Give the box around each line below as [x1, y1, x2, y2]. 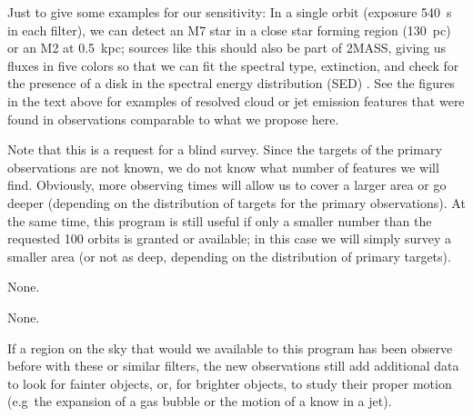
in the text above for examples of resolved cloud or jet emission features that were [7, 91, 465, 110]
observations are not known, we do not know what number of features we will [7, 157, 439, 176]
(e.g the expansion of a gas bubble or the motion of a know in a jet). [7, 392, 392, 411]
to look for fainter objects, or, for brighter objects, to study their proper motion [7, 373, 452, 392]
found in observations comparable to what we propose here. [7, 109, 339, 128]
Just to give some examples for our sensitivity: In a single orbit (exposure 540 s [7, 3, 452, 21]
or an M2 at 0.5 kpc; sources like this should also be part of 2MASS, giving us [7, 38, 447, 57]
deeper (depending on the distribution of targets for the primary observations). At [7, 193, 466, 212]
